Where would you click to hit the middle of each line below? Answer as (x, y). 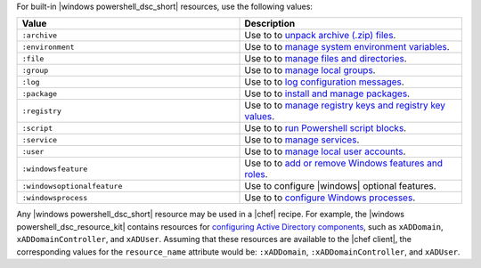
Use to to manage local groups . (310, 70)
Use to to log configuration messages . (324, 82)
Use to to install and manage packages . (327, 93)
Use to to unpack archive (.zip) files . (320, 36)
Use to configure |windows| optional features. (340, 186)
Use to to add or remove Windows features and (343, 163)
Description (270, 24)
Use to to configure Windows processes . (330, 198)
